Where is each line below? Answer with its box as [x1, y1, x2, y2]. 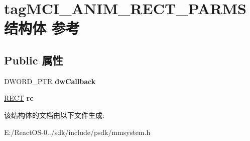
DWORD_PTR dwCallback [4, 76, 96, 86]
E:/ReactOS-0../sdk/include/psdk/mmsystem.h [4, 126, 151, 137]
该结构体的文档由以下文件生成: [4, 109, 104, 120]
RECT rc [4, 93, 34, 103]
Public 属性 [4, 52, 63, 67]
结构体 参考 [4, 18, 80, 38]
